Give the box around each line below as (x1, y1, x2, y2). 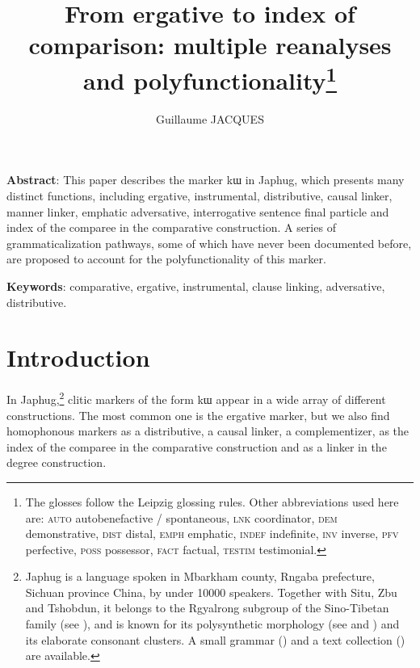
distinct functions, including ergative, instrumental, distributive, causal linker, (6, 187, 393, 204)
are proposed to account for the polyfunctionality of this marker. (6, 250, 326, 267)
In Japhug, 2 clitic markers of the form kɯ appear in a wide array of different (6, 389, 386, 407)
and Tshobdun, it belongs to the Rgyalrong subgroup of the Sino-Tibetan (25, 599, 389, 616)
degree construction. (6, 454, 107, 471)
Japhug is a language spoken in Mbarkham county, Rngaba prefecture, (25, 568, 375, 585)
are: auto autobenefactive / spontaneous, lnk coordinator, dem (25, 509, 338, 526)
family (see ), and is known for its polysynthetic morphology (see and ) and (25, 615, 400, 632)
